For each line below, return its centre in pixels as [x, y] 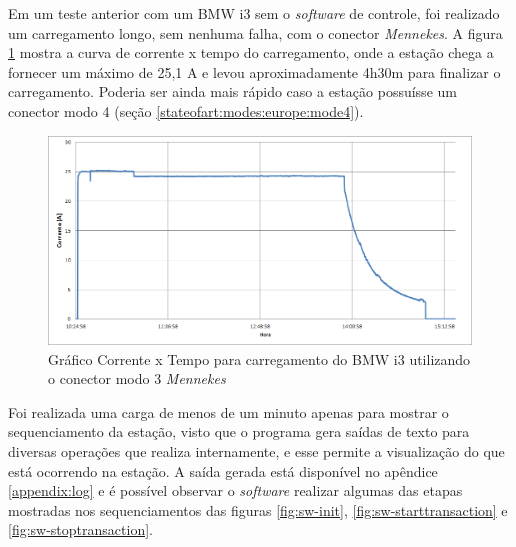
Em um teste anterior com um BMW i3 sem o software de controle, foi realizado [254, 13]
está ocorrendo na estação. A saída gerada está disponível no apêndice [223, 470]
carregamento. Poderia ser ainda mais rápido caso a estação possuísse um [232, 91]
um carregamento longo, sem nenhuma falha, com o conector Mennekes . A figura [255, 32]
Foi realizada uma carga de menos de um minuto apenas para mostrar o [228, 411]
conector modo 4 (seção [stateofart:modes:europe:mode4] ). [186, 110]
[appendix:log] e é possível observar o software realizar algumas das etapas [235, 490]
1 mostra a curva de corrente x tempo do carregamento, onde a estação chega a [251, 52]
